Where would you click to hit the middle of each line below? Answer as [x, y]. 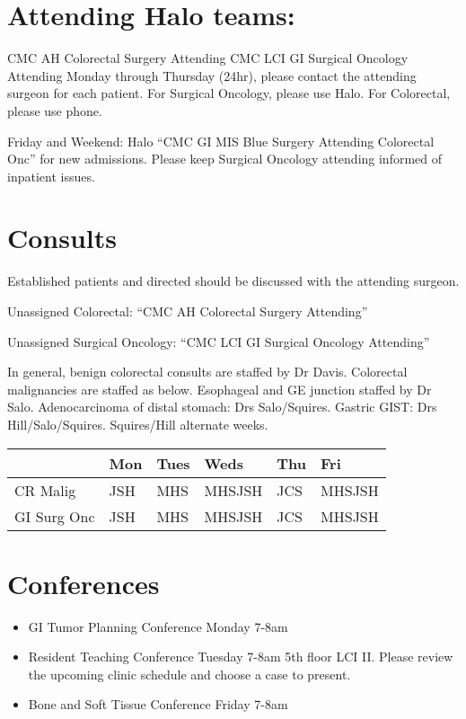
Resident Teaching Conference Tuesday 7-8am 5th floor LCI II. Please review [241, 657]
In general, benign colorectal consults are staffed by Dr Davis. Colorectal [207, 372]
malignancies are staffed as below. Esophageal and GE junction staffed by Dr [220, 389]
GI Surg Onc [55, 516]
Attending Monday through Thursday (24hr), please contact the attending [212, 75]
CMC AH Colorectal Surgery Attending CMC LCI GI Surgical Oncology [208, 58]
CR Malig [45, 490]
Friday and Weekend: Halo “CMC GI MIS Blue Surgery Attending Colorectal [221, 141]
